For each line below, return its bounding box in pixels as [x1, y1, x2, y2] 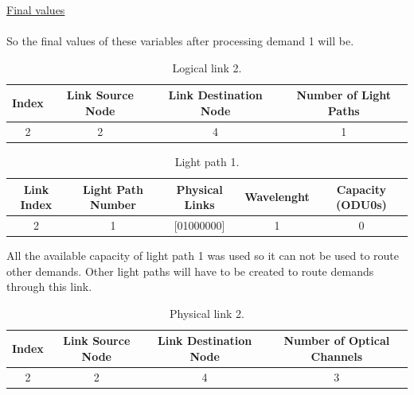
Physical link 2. [169, 304, 244, 321]
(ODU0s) [336, 196, 387, 213]
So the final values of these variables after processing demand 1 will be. [6, 33, 354, 49]
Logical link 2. [172, 59, 242, 76]
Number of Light [296, 87, 392, 103]
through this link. [6, 278, 92, 295]
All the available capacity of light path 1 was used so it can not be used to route [6, 247, 400, 264]
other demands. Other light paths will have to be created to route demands [6, 262, 374, 279]
